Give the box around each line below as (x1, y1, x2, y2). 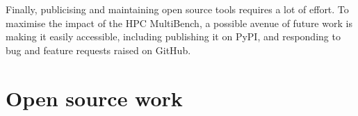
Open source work (6, 83, 183, 112)
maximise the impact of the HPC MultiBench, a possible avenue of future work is (6, 15, 352, 30)
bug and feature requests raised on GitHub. (6, 42, 191, 57)
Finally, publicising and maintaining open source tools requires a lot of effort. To (6, 2, 349, 16)
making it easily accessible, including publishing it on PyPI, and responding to (6, 29, 341, 44)
